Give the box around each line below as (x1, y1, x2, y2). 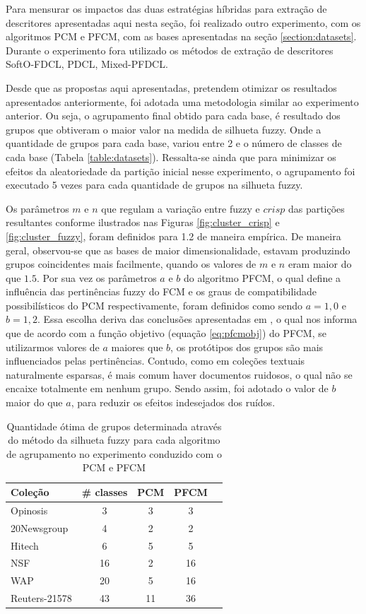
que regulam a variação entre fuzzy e (101, 201, 260, 216)
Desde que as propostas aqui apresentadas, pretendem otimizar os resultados (6, 80, 337, 95)
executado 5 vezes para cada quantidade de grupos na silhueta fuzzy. (6, 177, 303, 192)
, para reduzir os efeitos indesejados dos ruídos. (71, 395, 276, 410)
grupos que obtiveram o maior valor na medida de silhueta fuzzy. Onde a (6, 122, 321, 136)
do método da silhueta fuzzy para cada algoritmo (8, 432, 220, 447)
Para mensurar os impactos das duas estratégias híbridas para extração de (6, 1, 327, 16)
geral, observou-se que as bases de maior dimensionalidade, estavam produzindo (6, 242, 350, 257)
